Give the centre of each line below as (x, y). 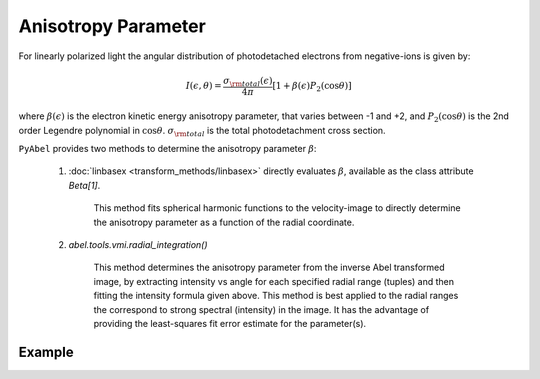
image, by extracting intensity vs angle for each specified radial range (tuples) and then (274, 281)
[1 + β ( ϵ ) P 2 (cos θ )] (311, 87)
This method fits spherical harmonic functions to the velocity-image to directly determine (277, 208)
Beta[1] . (84, 185)
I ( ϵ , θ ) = (203, 86)
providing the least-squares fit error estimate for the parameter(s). (230, 323)
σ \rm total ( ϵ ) (248, 82)
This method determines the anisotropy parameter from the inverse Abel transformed (269, 267)
